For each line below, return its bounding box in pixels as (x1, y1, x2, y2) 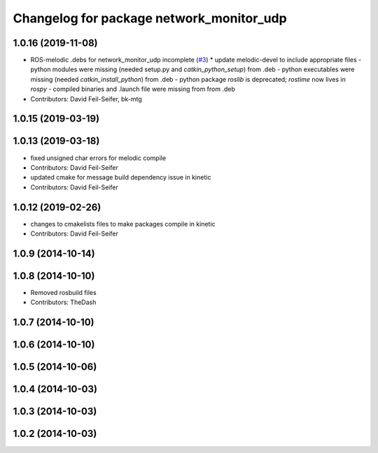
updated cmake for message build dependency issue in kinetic (30, 173, 211, 182)
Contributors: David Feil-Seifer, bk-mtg (30, 94, 143, 103)
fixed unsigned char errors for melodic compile (30, 154, 167, 162)
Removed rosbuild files (30, 288, 97, 296)
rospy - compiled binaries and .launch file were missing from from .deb (30, 85, 236, 94)
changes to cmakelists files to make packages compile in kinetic (30, 220, 216, 228)
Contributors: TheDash (30, 298, 97, 307)
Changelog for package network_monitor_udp (13, 10, 287, 26)
